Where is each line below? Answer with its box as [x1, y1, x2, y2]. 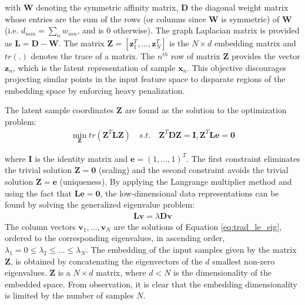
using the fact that [5, 187, 72, 199]
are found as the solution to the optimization [125, 104, 287, 116]
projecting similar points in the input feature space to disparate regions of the [5, 73, 286, 85]
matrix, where [96, 266, 146, 279]
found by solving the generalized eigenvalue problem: [5, 198, 195, 211]
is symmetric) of [221, 12, 280, 25]
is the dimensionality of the [173, 266, 272, 279]
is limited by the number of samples [5, 289, 134, 301]
